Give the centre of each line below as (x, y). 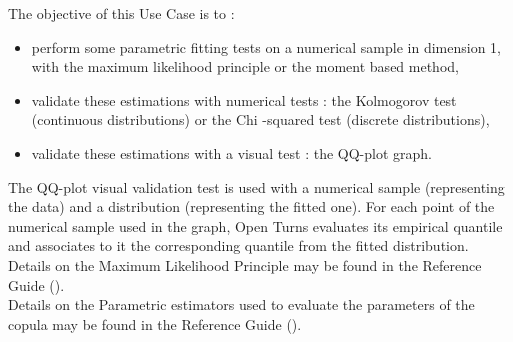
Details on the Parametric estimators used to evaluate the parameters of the (241, 304)
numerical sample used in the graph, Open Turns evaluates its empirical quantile (255, 225)
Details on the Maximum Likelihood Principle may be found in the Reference (245, 264)
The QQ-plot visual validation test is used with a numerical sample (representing (256, 186)
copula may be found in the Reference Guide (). (155, 323)
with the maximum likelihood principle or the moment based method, (245, 66)
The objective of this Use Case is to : (121, 13)
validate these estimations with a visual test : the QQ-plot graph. (231, 152)
